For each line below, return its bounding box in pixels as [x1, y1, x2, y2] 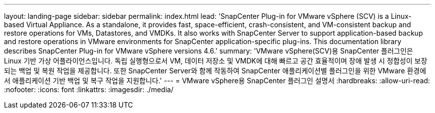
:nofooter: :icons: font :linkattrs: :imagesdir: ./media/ [4, 85, 174, 94]
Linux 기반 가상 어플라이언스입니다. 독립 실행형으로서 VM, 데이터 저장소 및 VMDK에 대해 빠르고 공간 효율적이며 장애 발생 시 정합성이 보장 [4, 56, 428, 65]
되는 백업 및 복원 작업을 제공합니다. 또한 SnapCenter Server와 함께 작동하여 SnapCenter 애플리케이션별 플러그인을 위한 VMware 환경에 [4, 66, 427, 75]
